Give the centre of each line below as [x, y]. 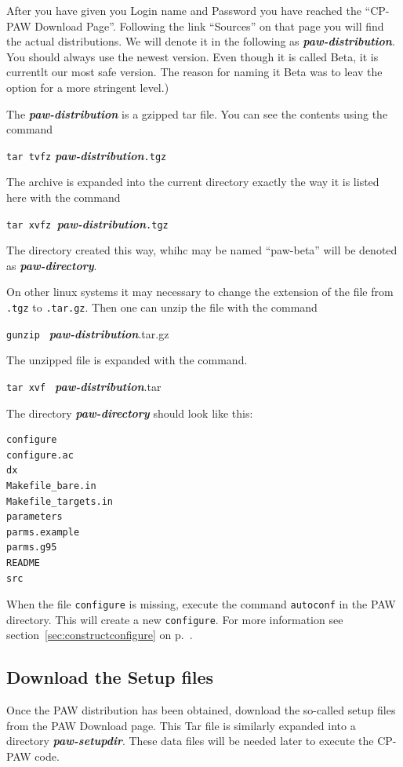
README [23, 562]
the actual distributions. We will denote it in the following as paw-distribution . [201, 41]
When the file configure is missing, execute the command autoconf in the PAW [201, 604]
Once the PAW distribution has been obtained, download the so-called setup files [201, 710]
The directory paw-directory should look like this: [130, 413]
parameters [34, 517]
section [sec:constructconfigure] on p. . [100, 635]
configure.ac [40, 455]
